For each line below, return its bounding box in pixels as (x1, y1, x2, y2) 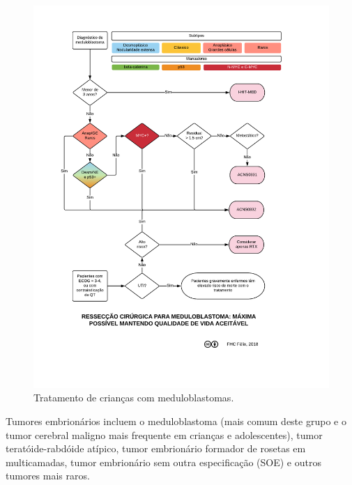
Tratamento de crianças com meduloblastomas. (33, 390, 234, 405)
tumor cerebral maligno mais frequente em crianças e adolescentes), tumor (6, 427, 323, 442)
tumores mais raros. (6, 468, 90, 483)
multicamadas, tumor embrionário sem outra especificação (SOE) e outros (6, 454, 321, 469)
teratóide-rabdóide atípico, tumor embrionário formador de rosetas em (6, 441, 306, 456)
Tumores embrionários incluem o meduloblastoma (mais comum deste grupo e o (6, 414, 346, 429)
